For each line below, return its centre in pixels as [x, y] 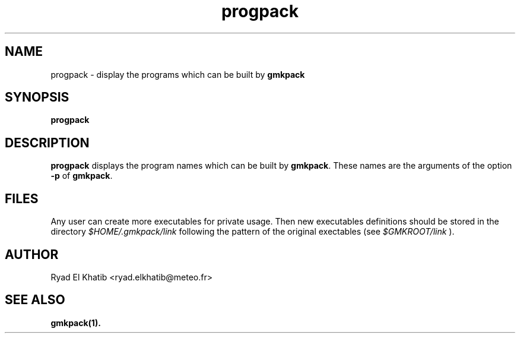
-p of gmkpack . [82, 176]
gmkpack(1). [76, 323]
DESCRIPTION [47, 143]
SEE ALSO [35, 300]
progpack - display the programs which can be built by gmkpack [178, 74]
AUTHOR [32, 254]
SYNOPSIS [37, 97]
